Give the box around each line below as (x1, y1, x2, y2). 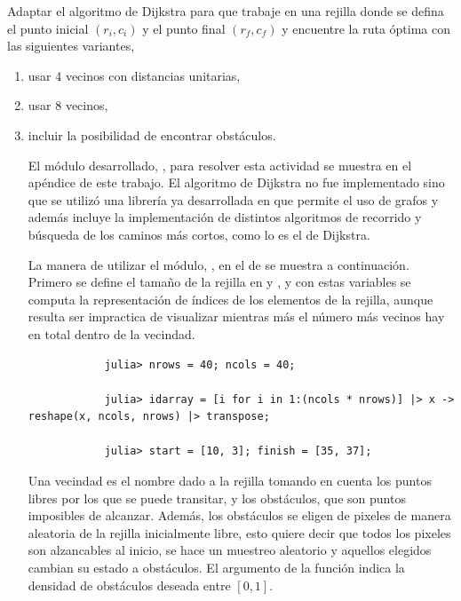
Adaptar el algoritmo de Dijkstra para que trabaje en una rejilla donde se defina (7, 2, 444, 20)
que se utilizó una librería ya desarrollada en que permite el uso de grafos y (28, 190, 439, 209)
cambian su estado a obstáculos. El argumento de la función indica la (28, 558, 405, 577)
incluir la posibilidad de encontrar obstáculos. (28, 125, 276, 144)
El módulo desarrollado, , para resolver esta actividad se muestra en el (28, 155, 412, 174)
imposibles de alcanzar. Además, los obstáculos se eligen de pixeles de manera (28, 506, 451, 525)
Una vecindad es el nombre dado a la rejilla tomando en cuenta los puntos (28, 471, 432, 490)
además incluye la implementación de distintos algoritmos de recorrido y (28, 208, 422, 226)
